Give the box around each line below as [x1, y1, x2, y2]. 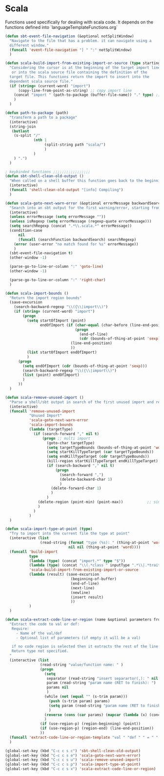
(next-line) [70, 585, 95, 590]
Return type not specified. [11, 648, 69, 654]
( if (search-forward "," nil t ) [33, 431, 99, 436]
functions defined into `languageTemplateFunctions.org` [5, 24, 118, 30]
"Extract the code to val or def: [9, 622, 80, 626]
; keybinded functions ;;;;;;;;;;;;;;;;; [5, 169, 91, 174]
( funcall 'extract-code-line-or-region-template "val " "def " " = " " [9, 735, 159, 740]
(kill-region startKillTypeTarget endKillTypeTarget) [46, 459, 159, 464]
